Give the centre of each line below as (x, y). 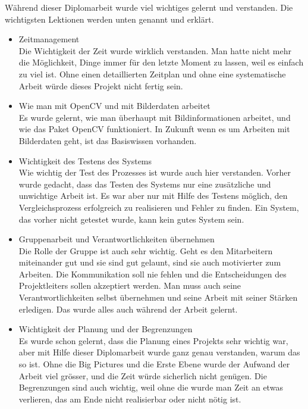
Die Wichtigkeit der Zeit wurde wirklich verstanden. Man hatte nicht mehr (155, 50)
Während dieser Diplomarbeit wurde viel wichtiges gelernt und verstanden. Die (149, 7)
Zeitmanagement (49, 39)
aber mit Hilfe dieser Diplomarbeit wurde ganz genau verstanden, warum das (159, 352)
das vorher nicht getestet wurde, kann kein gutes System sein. (131, 219)
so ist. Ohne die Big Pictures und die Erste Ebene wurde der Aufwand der (154, 364)
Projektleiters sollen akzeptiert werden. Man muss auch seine (130, 285)
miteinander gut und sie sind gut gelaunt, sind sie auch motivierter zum (150, 262)
